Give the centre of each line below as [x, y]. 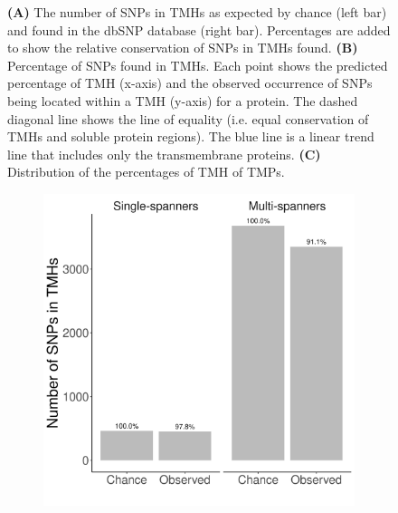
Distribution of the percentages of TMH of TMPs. [146, 172]
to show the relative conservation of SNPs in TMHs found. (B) [183, 48]
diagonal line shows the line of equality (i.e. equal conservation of [188, 118]
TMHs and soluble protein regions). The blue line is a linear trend [191, 136]
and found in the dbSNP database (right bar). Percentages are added [199, 29]
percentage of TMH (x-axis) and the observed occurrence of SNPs [190, 83]
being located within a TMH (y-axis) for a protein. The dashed [183, 100]
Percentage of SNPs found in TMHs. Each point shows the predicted [198, 65]
